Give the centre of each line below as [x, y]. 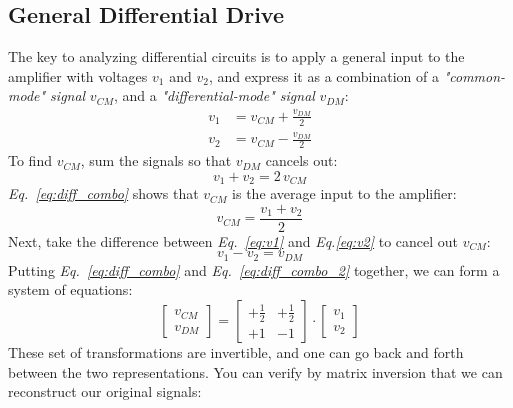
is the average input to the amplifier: [344, 193]
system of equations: [70, 289]
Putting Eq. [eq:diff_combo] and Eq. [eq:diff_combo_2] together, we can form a [254, 269]
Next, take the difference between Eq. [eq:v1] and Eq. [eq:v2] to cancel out [233, 240]
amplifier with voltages [78, 75]
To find [30, 160]
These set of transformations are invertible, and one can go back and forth [236, 352]
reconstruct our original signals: [105, 391]
